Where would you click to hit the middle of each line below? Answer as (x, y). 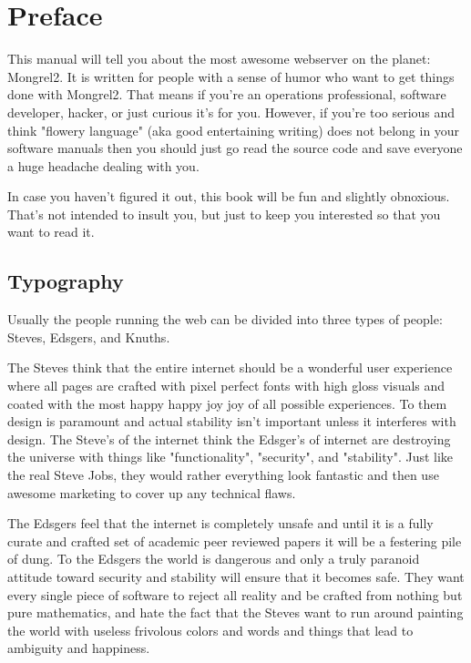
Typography (66, 281)
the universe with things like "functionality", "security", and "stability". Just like (230, 457)
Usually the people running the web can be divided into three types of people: (225, 319)
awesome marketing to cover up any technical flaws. (152, 492)
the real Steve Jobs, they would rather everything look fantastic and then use (223, 475)
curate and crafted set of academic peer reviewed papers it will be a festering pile (235, 541)
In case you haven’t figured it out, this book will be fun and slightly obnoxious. (229, 196)
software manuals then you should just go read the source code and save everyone (235, 148)
